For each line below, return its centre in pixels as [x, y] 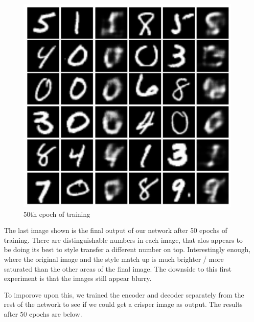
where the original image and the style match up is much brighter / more [114, 259]
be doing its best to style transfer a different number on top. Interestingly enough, [127, 249]
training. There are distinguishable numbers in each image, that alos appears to [123, 240]
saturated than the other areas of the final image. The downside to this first [118, 268]
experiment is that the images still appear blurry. [78, 278]
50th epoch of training [57, 214]
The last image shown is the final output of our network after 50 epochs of [116, 230]
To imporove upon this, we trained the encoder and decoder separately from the [124, 294]
